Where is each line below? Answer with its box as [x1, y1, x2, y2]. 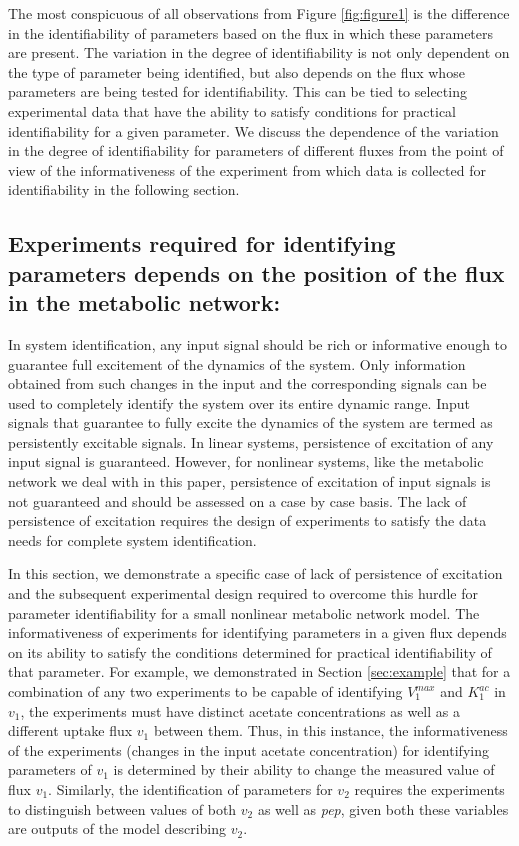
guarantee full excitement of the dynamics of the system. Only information [8, 353, 466, 374]
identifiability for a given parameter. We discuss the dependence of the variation [8, 120, 499, 141]
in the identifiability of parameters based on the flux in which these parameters [8, 22, 494, 43]
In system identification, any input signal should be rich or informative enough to [8, 333, 508, 354]
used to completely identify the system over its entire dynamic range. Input [8, 392, 471, 413]
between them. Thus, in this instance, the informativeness [153, 720, 508, 741]
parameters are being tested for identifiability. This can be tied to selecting [8, 81, 467, 102]
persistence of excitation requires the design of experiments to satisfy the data [8, 510, 487, 531]
